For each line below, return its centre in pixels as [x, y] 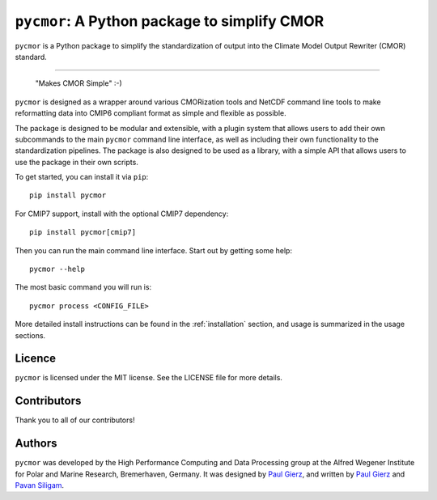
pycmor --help [57, 269]
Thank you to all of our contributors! [75, 420]
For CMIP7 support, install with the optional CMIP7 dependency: [122, 214]
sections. [30, 335]
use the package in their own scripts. [77, 162]
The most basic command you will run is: [83, 287]
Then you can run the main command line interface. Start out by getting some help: [154, 250]
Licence [36, 359]
